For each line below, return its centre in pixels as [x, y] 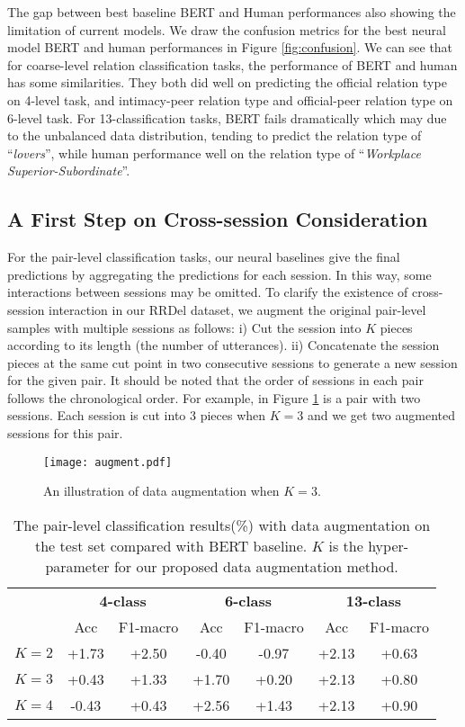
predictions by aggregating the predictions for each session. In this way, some [219, 274]
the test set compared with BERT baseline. [171, 545]
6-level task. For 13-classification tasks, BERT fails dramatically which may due [227, 117]
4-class [123, 600]
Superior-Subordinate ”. [69, 171]
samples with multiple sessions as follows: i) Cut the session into [184, 327]
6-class [248, 600]
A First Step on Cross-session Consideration [218, 219]
